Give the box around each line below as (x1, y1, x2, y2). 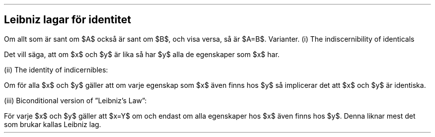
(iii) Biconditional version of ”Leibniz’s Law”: (4, 96, 147, 105)
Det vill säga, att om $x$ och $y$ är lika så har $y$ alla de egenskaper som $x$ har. (4, 50, 280, 59)
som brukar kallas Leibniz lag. (4, 120, 101, 129)
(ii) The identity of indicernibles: (4, 65, 108, 74)
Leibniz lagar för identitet (4, 13, 131, 26)
